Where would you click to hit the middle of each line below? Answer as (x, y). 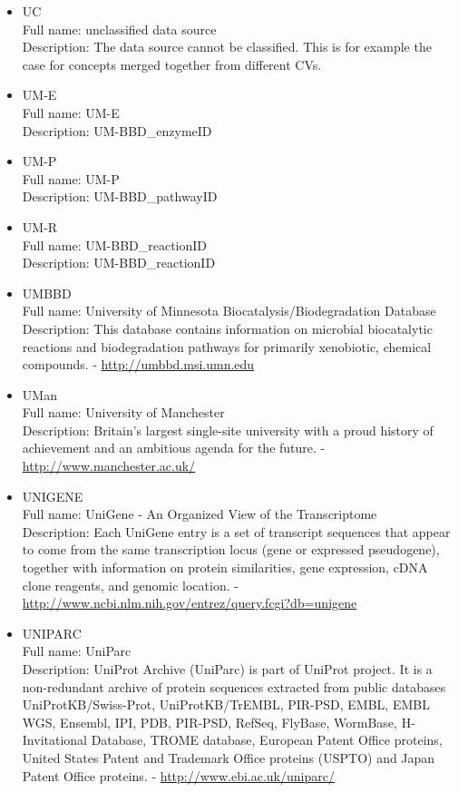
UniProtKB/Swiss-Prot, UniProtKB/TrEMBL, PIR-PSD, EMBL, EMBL (226, 704)
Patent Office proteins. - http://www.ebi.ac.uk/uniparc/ (178, 775)
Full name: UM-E (71, 112)
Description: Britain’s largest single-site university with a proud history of (228, 430)
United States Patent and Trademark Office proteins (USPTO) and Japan (229, 757)
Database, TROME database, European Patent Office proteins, (267, 740)
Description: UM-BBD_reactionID (119, 263)
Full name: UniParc (77, 651)
